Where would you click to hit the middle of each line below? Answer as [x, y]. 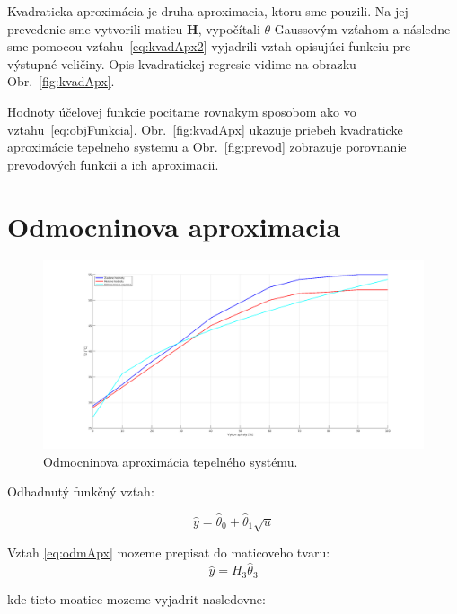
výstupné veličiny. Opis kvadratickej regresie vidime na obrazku [182, 63]
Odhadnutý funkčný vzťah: [81, 491]
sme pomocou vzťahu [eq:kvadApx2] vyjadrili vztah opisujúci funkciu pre [209, 46]
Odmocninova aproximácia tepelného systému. [171, 461]
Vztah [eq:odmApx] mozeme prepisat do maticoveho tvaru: [169, 553]
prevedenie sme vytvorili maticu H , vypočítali [134, 28]
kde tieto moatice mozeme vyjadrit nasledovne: [136, 598]
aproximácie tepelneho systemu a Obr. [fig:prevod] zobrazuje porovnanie [207, 147]
